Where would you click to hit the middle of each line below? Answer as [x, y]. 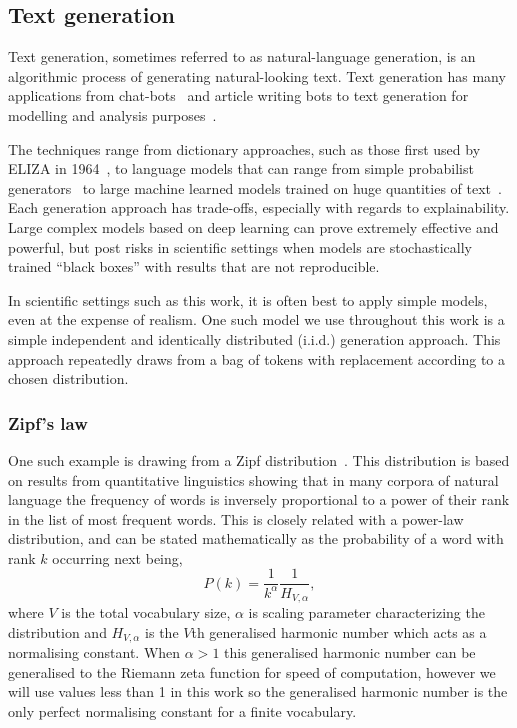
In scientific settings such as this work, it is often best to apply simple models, [248, 299]
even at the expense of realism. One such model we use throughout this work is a [256, 319]
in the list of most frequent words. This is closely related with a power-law [236, 518]
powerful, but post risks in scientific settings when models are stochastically [240, 246]
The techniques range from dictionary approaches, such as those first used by [244, 148]
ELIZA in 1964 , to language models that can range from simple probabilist [241, 168]
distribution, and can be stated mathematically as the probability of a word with [256, 538]
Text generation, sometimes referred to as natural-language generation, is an [242, 56]
